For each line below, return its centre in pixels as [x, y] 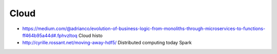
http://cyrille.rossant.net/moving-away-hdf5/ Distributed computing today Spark [107, 43]
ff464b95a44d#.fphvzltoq [50, 35]
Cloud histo [91, 35]
